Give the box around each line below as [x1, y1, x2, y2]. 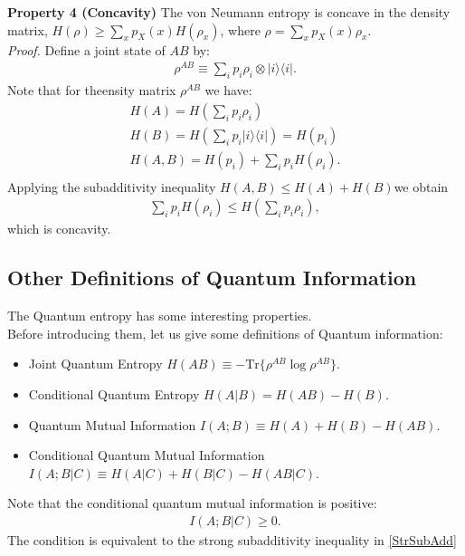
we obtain [394, 177, 449, 196]
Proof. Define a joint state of [7, 40, 166, 59]
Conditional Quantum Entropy [28, 385, 200, 404]
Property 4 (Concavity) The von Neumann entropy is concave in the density [7, 3, 451, 21]
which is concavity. [7, 219, 111, 238]
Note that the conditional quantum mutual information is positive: [7, 494, 377, 513]
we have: [204, 81, 252, 100]
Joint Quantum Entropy [28, 354, 163, 373]
